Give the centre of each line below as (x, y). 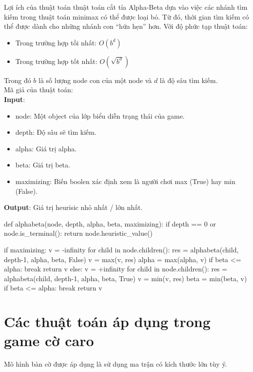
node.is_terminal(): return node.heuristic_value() (78, 233)
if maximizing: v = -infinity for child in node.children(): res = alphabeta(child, (121, 249)
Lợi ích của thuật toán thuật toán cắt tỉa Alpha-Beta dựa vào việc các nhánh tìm (126, 7)
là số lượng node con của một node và (95, 80)
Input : (15, 99)
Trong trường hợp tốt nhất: (56, 61)
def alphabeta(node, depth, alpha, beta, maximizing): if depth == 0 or (110, 223)
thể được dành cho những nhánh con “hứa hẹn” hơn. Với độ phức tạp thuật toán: (126, 26)
